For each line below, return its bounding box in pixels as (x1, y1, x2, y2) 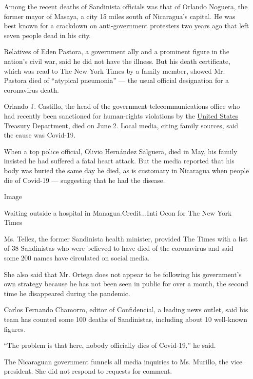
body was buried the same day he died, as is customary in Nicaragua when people (4, 165, 249, 175)
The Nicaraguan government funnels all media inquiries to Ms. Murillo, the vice (4, 356, 242, 366)
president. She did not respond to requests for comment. (4, 366, 172, 376)
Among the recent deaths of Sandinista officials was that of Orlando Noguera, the (4, 1, 248, 11)
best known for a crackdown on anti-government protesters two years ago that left (4, 20, 249, 31)
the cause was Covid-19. (4, 130, 76, 140)
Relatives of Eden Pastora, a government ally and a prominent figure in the (4, 46, 230, 57)
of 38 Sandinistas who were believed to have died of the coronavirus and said (4, 243, 234, 253)
